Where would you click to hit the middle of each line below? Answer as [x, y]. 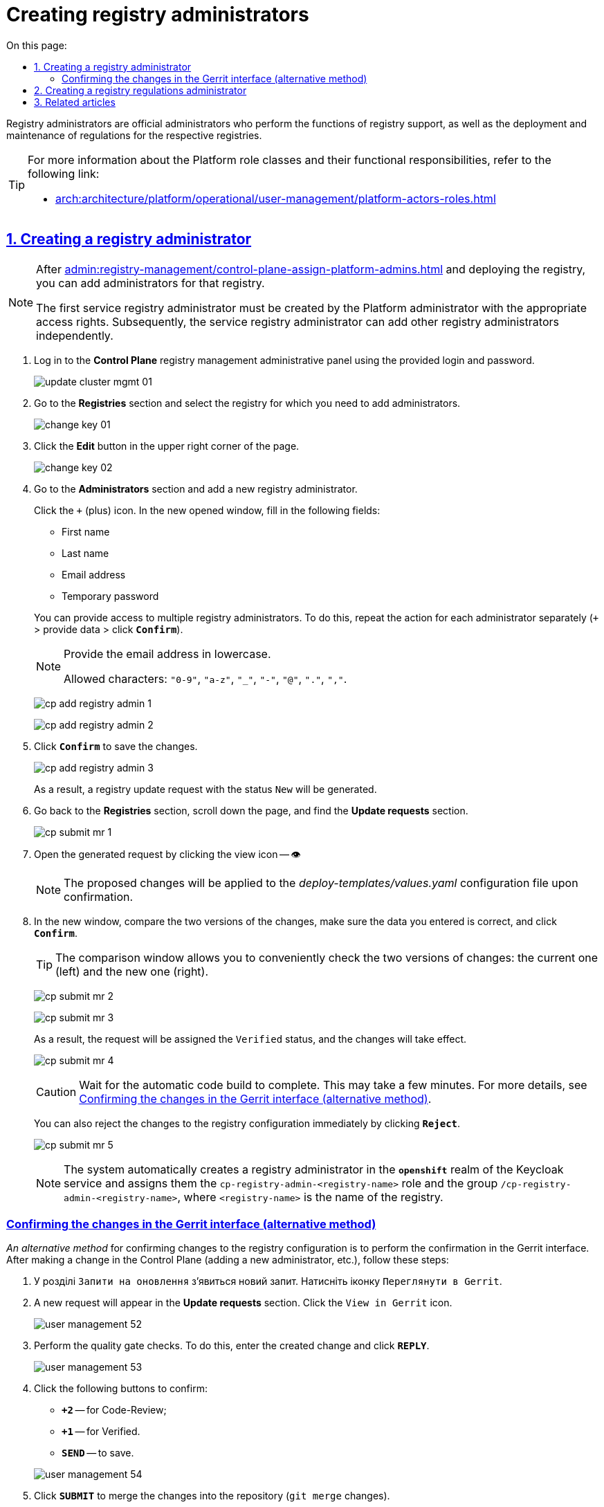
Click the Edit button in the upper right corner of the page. [167, 446]
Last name [85, 553]
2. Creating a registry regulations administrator [140, 90]
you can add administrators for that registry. [150, 283]
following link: [64, 173]
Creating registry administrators [158, 15]
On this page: [37, 45]
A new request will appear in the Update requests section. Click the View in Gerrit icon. [243, 1303]
